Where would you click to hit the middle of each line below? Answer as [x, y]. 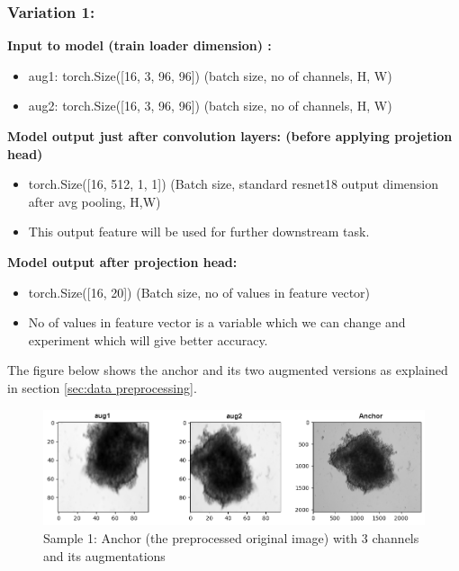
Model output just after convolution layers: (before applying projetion [230, 136]
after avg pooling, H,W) [94, 201]
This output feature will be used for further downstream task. [199, 232]
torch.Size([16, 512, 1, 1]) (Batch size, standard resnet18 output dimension [234, 184]
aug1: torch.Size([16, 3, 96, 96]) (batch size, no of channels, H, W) [210, 75]
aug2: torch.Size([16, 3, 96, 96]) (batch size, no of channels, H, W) [210, 106]
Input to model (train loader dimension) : [139, 45]
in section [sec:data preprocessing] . [102, 387]
